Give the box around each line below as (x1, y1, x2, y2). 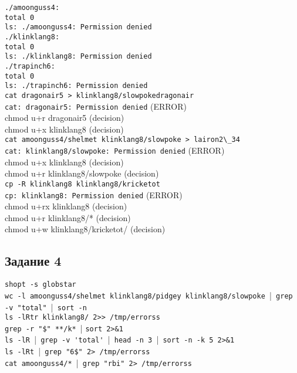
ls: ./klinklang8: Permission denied (5, 52, 152, 61)
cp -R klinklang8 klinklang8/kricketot (5, 179, 160, 188)
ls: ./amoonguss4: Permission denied (5, 23, 152, 32)
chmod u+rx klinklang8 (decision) (5, 200, 127, 212)
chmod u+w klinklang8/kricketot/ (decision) (5, 223, 166, 235)
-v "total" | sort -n (5, 300, 87, 313)
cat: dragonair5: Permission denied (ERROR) (5, 100, 187, 112)
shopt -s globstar (5, 280, 76, 289)
